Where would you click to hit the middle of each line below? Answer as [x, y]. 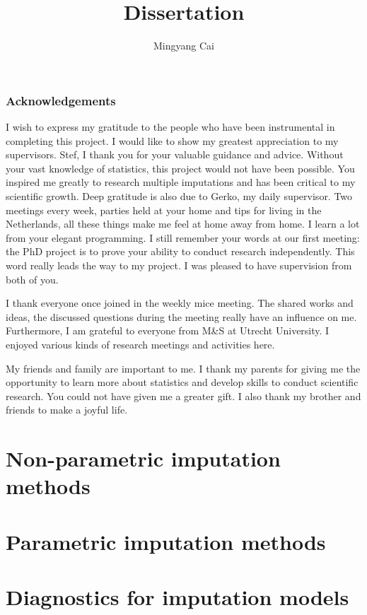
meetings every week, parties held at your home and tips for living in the [164, 210]
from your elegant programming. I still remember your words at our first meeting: [183, 237]
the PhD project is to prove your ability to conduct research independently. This [180, 251]
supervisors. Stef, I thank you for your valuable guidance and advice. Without [175, 154]
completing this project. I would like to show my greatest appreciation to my [172, 140]
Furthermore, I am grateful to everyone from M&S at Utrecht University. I [168, 330]
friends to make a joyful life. [67, 410]
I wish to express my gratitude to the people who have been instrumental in [170, 127]
